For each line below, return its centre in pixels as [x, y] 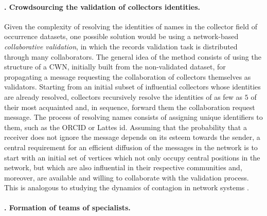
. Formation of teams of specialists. [67, 208]
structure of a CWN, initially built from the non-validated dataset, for [115, 67]
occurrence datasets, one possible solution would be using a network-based [121, 36]
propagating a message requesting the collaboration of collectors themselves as [128, 76]
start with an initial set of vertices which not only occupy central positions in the [132, 157]
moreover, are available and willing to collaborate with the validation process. [127, 177]
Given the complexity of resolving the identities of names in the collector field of [131, 26]
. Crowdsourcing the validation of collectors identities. [102, 6]
